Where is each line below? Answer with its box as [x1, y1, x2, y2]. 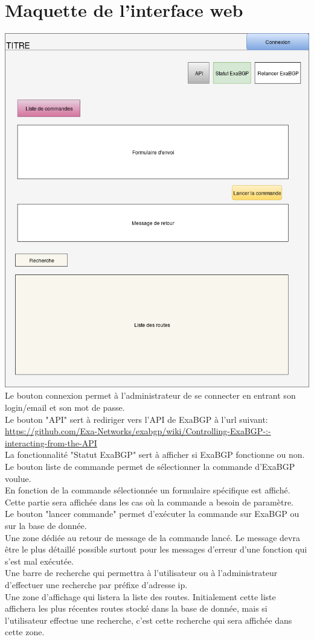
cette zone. [5, 626, 45, 638]
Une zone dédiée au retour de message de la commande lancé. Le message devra [5, 531, 300, 543]
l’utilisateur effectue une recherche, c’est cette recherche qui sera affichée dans [5, 613, 292, 626]
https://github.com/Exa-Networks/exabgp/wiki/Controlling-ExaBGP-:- [5, 425, 271, 437]
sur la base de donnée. [5, 519, 87, 531]
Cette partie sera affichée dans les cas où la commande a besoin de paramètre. [5, 495, 294, 508]
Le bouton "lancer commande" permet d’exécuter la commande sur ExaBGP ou [5, 507, 300, 520]
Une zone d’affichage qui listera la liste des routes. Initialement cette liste [5, 590, 276, 603]
